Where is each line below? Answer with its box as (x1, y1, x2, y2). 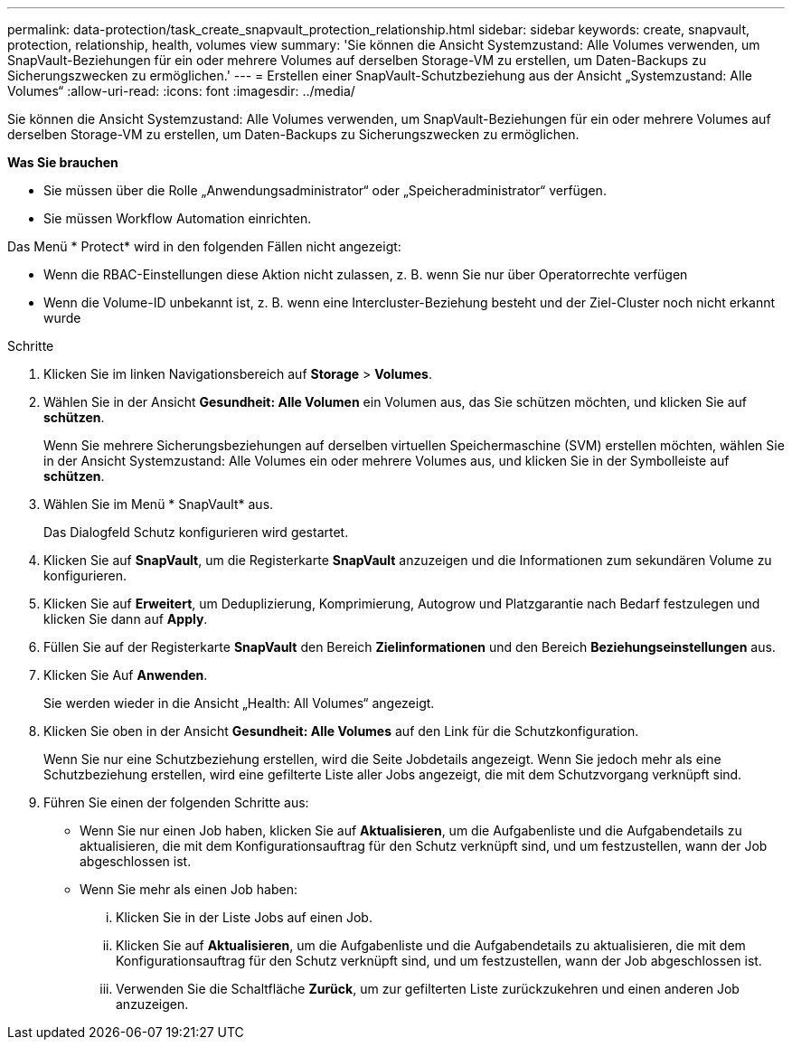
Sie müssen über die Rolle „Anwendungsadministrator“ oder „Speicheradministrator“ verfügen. (43, 183, 607, 198)
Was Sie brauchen (7, 155, 118, 170)
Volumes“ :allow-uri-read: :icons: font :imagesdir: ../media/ (7, 83, 355, 99)
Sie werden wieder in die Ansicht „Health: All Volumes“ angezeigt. (43, 695, 435, 711)
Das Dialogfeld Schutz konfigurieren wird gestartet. (43, 524, 349, 540)
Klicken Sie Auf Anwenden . (43, 667, 208, 683)
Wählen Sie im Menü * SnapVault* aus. (43, 496, 274, 512)
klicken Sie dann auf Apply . (43, 611, 208, 627)
